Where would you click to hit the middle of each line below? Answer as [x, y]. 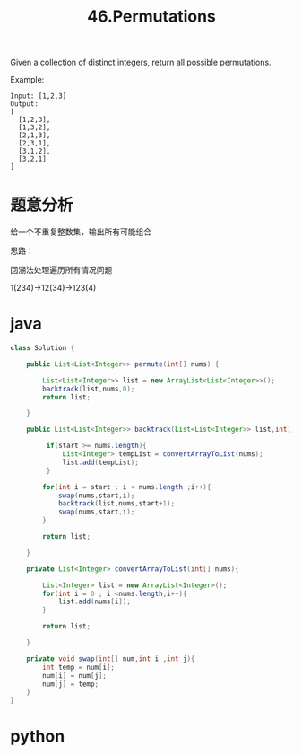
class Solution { [43, 348]
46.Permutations [151, 17]
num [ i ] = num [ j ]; [74, 675]
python [38, 737]
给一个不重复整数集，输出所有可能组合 [81, 232]
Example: [27, 80]
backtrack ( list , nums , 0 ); [89, 389]
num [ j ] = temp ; [71, 684]
